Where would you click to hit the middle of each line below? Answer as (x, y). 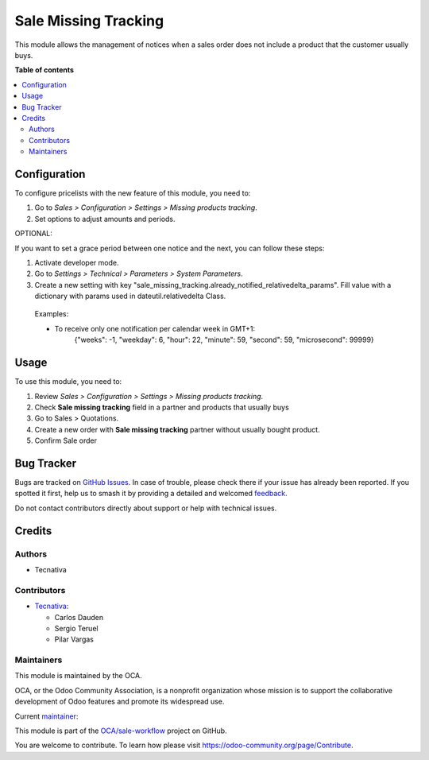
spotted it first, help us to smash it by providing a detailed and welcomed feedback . (151, 494)
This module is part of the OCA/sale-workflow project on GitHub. (121, 731)
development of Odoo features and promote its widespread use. (120, 702)
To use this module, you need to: (68, 382)
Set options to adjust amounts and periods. (105, 219)
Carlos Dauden (79, 617)
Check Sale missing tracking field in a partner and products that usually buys (162, 407)
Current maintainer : (46, 716)
